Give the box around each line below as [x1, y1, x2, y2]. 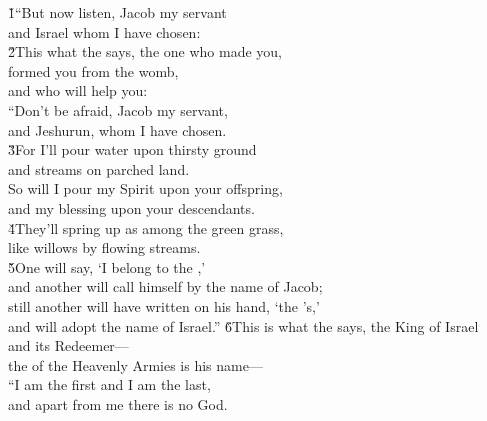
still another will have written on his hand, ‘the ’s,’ [8, 295, 320, 316]
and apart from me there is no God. [8, 393, 228, 414]
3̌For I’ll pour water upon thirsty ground [8, 139, 257, 160]
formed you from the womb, [8, 60, 179, 81]
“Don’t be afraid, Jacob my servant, [8, 99, 228, 120]
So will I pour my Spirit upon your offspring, [8, 178, 283, 199]
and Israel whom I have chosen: [8, 21, 201, 42]
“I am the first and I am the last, [8, 374, 211, 395]
